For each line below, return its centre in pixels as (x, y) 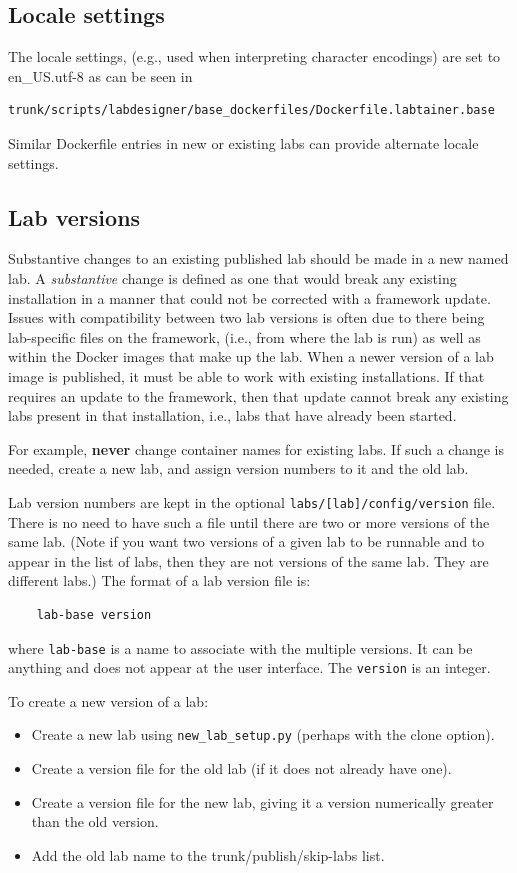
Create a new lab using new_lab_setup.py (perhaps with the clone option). (263, 734)
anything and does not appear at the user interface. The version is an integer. (249, 667)
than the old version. (95, 821)
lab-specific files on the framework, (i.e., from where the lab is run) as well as (244, 336)
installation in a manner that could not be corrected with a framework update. (249, 297)
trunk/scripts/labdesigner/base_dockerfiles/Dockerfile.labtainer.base (251, 110)
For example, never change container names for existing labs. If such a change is (256, 448)
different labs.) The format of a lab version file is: (159, 580)
